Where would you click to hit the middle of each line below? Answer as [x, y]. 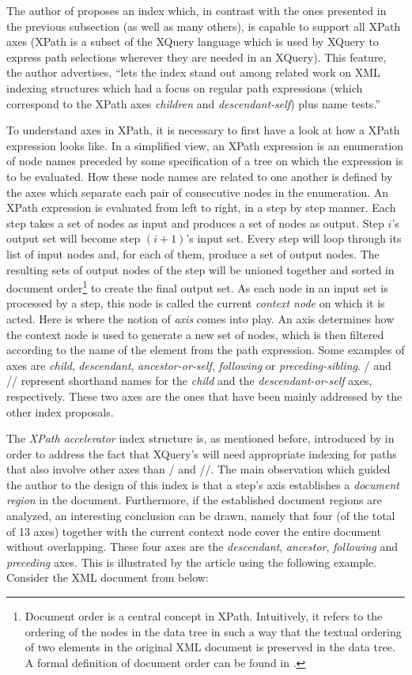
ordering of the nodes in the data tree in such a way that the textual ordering [213, 631]
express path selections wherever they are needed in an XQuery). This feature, [197, 57]
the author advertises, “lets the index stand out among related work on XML [193, 72]
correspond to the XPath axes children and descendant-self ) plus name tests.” [193, 103]
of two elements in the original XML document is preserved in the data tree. [210, 647]
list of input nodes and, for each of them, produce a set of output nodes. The [193, 253]
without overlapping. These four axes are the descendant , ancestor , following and [202, 547]
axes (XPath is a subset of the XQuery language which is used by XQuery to [193, 41]
